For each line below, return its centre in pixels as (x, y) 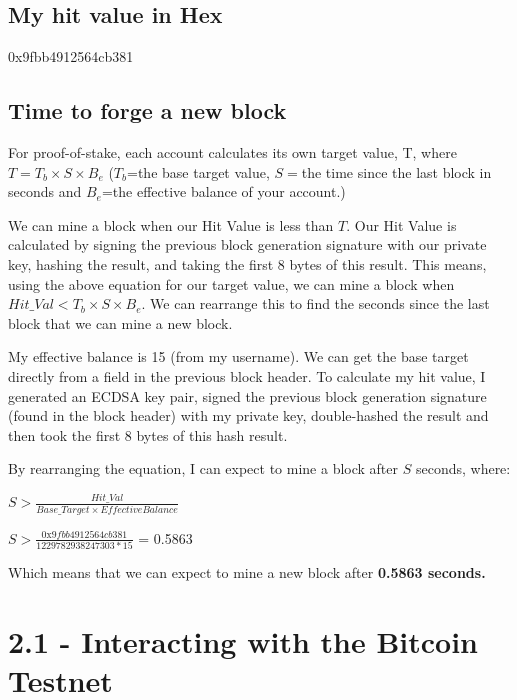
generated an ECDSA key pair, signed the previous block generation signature (247, 395)
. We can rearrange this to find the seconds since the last (315, 303)
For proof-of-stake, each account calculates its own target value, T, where (232, 152)
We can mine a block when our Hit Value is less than (171, 224)
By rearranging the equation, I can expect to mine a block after (203, 468)
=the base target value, (198, 171)
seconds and (45, 191)
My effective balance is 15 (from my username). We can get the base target (238, 356)
